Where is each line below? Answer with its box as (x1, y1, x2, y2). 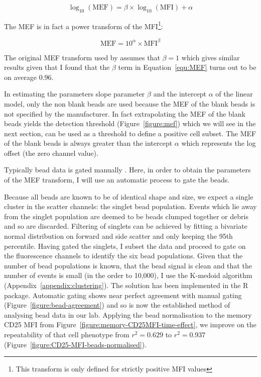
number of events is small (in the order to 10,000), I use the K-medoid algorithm (4, 270, 252, 280)
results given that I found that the (4, 62, 110, 72)
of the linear (215, 88, 253, 99)
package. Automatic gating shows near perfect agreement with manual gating (4, 290, 242, 300)
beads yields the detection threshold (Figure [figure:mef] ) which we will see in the (4, 118, 256, 129)
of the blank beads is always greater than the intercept (4, 138, 173, 148)
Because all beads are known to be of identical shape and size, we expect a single (4, 191, 253, 202)
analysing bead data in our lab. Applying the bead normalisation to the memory (4, 309, 252, 320)
